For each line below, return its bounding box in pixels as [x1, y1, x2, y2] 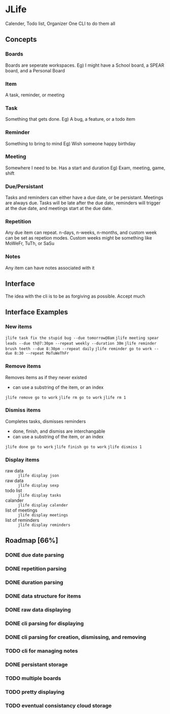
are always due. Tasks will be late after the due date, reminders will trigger [5, 200, 161, 206]
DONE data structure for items [5, 593, 81, 600]
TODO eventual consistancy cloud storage [5, 702, 112, 709]
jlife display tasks [18, 493, 62, 498]
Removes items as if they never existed [5, 374, 87, 380]
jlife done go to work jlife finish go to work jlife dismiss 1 [5, 444, 142, 449]
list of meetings [5, 507, 38, 513]
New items [5, 323, 32, 330]
